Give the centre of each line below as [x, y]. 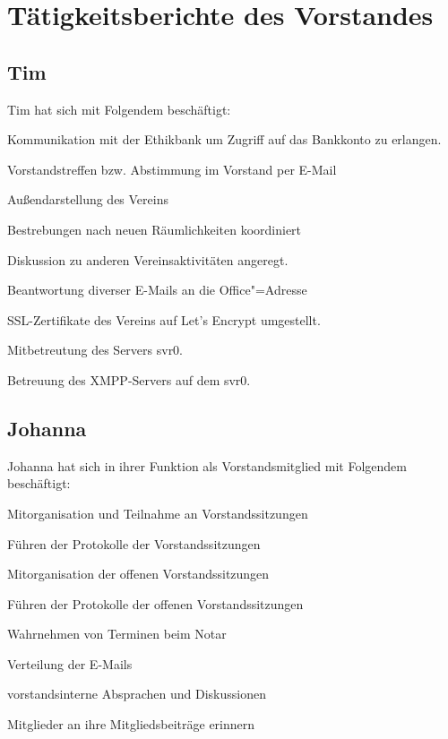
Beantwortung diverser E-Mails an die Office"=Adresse [157, 290]
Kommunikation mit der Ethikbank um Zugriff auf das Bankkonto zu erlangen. [224, 139]
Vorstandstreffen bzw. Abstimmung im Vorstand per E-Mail [172, 169]
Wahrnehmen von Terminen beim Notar [117, 634]
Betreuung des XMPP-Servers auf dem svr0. [129, 379]
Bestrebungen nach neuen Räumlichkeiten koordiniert [155, 229]
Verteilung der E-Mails [70, 663]
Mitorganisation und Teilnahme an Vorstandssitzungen [158, 513]
